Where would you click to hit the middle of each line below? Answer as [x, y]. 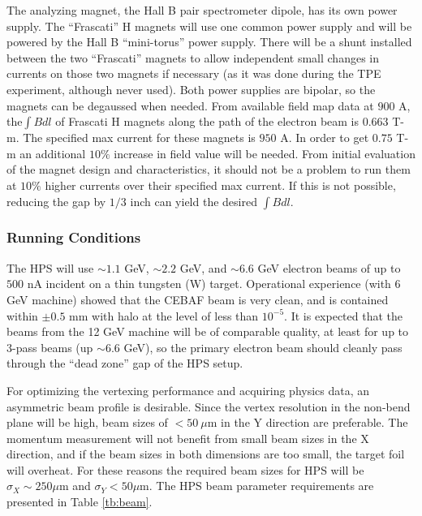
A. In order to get [325, 138]
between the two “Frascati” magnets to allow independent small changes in [193, 57]
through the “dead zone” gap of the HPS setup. [125, 363]
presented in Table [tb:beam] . [80, 502]
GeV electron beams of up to [329, 267]
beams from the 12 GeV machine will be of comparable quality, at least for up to [208, 331]
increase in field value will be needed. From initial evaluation [265, 153]
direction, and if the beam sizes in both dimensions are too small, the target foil [206, 454]
